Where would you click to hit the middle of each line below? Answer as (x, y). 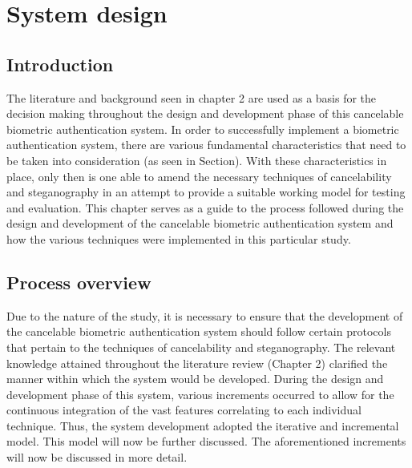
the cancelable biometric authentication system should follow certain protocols (199, 331)
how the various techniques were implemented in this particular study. (179, 238)
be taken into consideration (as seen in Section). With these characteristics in (197, 160)
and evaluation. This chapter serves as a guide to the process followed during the (205, 207)
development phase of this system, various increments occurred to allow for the (200, 394)
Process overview (79, 282)
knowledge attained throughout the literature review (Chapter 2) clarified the (197, 363)
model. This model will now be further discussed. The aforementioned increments (206, 441)
